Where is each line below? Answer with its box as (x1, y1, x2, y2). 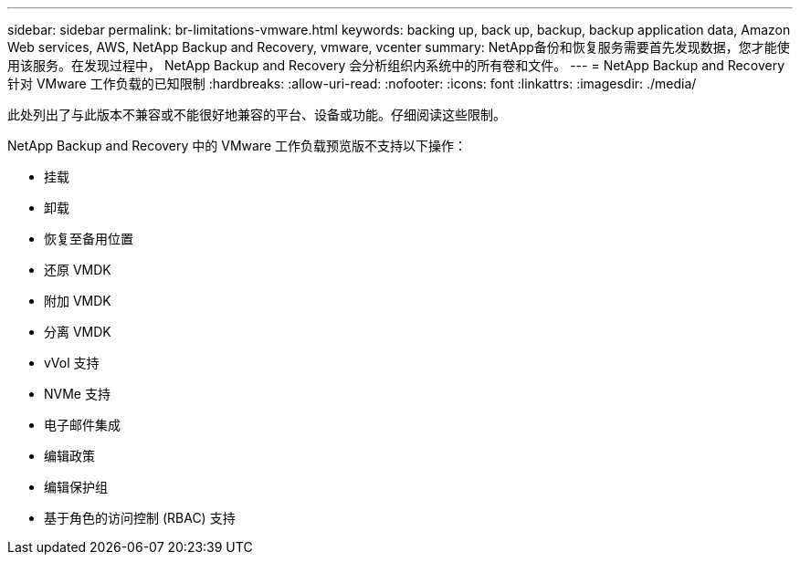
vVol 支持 (44, 355, 100, 370)
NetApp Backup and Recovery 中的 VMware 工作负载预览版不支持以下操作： (7, 138, 468, 153)
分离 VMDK (44, 324, 111, 339)
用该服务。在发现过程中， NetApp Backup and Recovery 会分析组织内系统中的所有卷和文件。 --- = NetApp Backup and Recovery (7, 57, 784, 73)
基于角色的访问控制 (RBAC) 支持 (44, 510, 236, 526)
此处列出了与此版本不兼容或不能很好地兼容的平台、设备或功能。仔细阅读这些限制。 (7, 107, 506, 122)
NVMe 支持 (44, 386, 111, 401)
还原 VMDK (44, 262, 111, 277)
